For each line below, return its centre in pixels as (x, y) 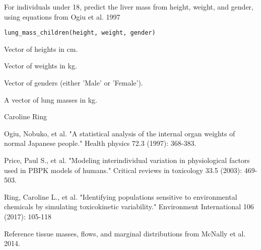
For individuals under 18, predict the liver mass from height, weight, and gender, (129, 7)
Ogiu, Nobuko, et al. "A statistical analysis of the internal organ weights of (120, 133)
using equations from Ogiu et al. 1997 (62, 16)
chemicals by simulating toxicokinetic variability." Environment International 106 (129, 206)
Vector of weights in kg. (41, 66)
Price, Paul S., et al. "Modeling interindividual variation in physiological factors (127, 160)
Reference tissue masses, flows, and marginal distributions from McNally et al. (125, 233)
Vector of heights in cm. (41, 49)
